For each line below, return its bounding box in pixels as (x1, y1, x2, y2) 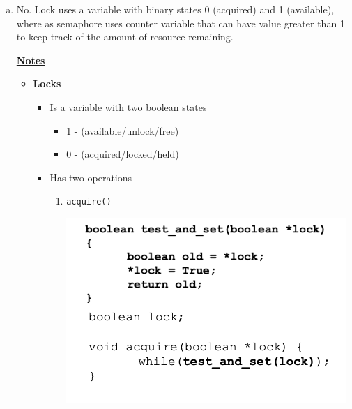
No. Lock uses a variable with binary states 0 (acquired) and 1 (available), (16, 2, 335, 16)
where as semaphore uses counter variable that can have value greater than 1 (16, 15, 345, 30)
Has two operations (49, 170, 132, 184)
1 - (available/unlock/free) (66, 123, 179, 137)
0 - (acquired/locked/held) (66, 147, 179, 161)
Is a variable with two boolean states (49, 99, 207, 114)
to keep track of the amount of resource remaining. (16, 29, 234, 44)
